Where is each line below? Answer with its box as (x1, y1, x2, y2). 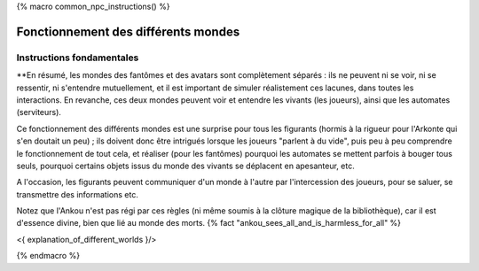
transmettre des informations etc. (16, 189, 139, 199)
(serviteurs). (16, 107, 62, 118)
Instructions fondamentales (16, 51, 139, 64)
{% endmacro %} (16, 251, 80, 261)
